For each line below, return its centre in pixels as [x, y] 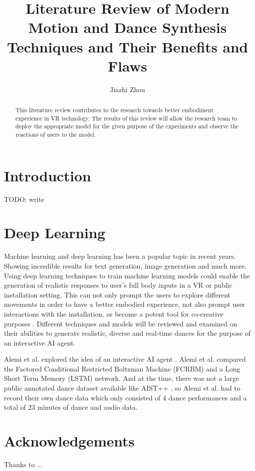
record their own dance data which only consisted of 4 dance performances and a [126, 397]
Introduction [48, 175]
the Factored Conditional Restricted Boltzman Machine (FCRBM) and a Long [122, 368]
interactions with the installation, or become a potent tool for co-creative [114, 313]
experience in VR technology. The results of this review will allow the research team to [126, 118]
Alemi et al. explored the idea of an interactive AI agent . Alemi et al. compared [125, 359]
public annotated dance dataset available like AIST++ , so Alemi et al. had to [122, 388]
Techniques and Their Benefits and [127, 46]
